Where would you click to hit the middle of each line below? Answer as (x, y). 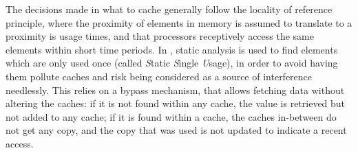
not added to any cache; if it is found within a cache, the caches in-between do (171, 116)
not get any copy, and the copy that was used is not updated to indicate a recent (176, 130)
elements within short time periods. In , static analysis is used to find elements (172, 49)
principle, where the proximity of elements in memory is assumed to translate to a (179, 22)
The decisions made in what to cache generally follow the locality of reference (169, 9)
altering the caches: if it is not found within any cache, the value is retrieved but (176, 103)
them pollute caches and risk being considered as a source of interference (159, 76)
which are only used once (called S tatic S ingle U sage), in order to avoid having (172, 63)
